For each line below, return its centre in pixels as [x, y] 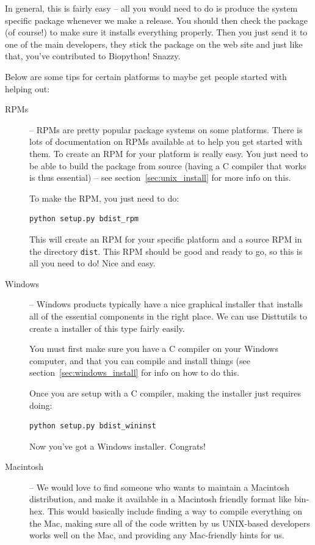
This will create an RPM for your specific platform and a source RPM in [166, 239]
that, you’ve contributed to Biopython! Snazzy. [93, 56]
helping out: [27, 88]
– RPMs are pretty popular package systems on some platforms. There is [166, 129]
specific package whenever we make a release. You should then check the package [157, 20]
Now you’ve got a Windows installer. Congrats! [118, 446]
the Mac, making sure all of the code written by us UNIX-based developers [170, 523]
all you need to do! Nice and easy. [92, 263]
